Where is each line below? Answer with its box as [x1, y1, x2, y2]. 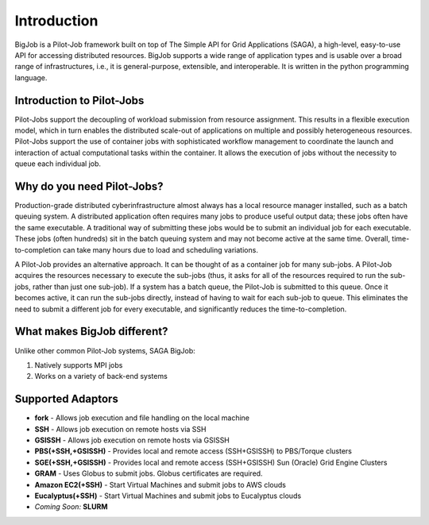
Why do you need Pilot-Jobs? [14, 180, 164, 193]
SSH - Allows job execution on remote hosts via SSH [34, 424, 207, 434]
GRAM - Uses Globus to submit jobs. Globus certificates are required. [34, 469, 263, 478]
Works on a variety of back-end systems [34, 372, 168, 381]
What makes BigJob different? [14, 325, 168, 338]
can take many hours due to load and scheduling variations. [62, 245, 258, 254]
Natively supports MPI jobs [34, 360, 123, 369]
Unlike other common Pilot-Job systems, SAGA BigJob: [14, 345, 196, 355]
